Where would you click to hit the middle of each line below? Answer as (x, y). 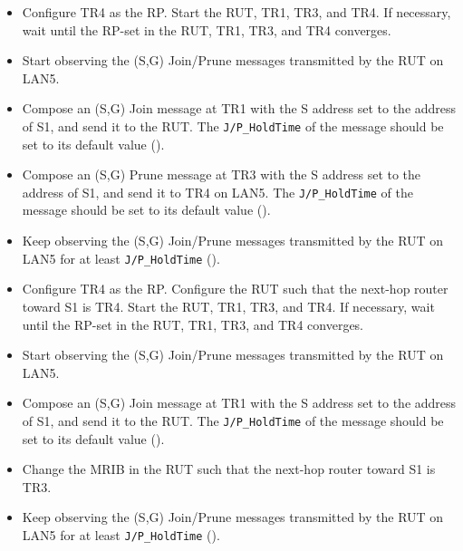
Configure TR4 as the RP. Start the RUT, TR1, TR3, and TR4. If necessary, (236, 12)
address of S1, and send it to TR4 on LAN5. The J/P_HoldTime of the (217, 192)
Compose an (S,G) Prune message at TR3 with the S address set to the (222, 174)
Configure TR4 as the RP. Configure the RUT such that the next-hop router (235, 289)
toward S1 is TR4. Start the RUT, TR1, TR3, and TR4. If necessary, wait (228, 306)
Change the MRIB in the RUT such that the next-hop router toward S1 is (229, 469)
